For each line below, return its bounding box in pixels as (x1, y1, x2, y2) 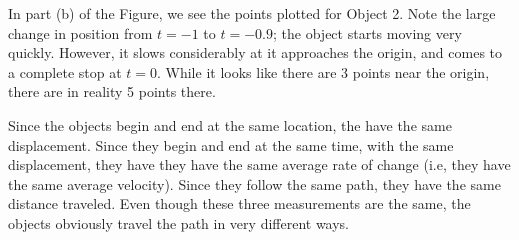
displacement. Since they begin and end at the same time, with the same (8, 134, 454, 155)
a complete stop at (8, 61, 122, 82)
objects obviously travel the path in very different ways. (8, 212, 350, 233)
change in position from (8, 22, 153, 43)
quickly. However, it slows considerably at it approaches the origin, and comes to (8, 42, 503, 63)
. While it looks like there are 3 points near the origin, (157, 61, 490, 82)
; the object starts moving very (273, 22, 462, 43)
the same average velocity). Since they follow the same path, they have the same (8, 173, 501, 194)
